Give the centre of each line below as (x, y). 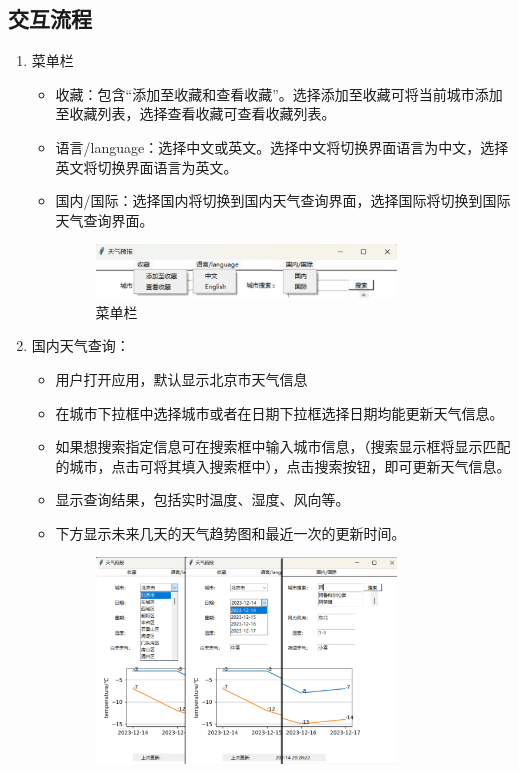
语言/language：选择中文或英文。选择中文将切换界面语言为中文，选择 (282, 146)
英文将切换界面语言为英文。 (146, 166)
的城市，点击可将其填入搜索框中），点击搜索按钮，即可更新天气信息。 (283, 465)
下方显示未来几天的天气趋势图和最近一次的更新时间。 (230, 532)
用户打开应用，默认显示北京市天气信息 (181, 378)
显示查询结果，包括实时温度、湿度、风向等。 (202, 499)
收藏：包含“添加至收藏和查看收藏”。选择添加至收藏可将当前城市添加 (279, 93)
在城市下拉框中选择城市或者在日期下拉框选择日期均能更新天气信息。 (279, 412)
